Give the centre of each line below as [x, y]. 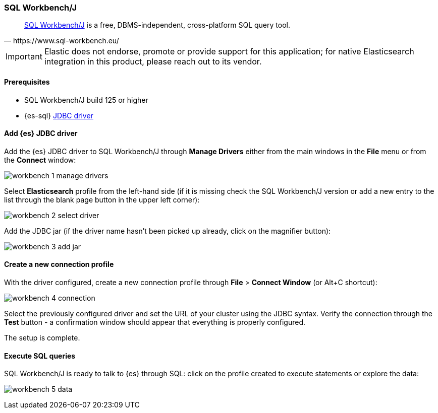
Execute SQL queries [40, 356]
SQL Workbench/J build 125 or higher [86, 100]
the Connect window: [40, 160]
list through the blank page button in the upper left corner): [102, 199]
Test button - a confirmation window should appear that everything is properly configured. [155, 322]
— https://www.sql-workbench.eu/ [62, 41]
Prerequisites [27, 82]
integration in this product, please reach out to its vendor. [153, 62]
